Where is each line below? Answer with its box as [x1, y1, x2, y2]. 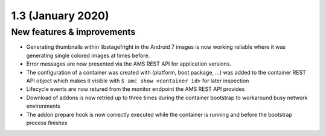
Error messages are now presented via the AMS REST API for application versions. [26, 60, 232, 67]
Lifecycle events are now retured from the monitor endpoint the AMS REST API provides [26, 85, 245, 93]
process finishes [26, 119, 68, 126]
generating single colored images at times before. [26, 52, 150, 59]
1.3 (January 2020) [11, 9, 109, 22]
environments [26, 102, 60, 110]
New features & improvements [11, 26, 136, 37]
